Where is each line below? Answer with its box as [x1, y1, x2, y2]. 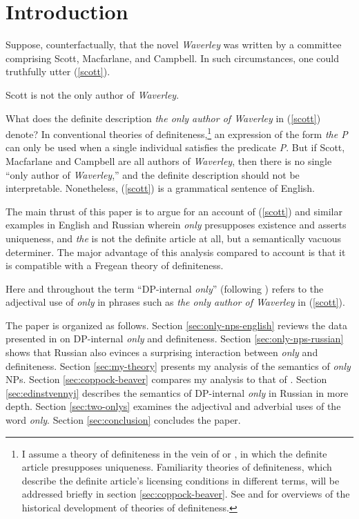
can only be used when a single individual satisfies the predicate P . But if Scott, [6, 140, 345, 155]
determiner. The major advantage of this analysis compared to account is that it [6, 244, 346, 259]
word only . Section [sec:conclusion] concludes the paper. [6, 413, 241, 427]
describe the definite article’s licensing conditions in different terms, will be [21, 473, 340, 487]
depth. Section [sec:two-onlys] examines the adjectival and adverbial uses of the [6, 399, 341, 413]
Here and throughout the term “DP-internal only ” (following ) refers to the [6, 281, 324, 295]
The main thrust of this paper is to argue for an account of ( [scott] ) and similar [6, 204, 342, 218]
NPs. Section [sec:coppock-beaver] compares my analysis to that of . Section [6, 372, 327, 386]
